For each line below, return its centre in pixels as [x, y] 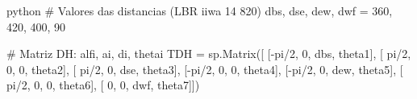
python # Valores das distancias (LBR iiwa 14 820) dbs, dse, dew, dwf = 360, [200, 10]
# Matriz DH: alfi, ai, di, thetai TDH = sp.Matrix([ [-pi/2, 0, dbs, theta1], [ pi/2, [209, 54]
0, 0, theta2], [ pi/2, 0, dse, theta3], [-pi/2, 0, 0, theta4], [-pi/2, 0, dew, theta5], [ [205, 69]
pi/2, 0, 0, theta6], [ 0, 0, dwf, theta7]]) [103, 85]
